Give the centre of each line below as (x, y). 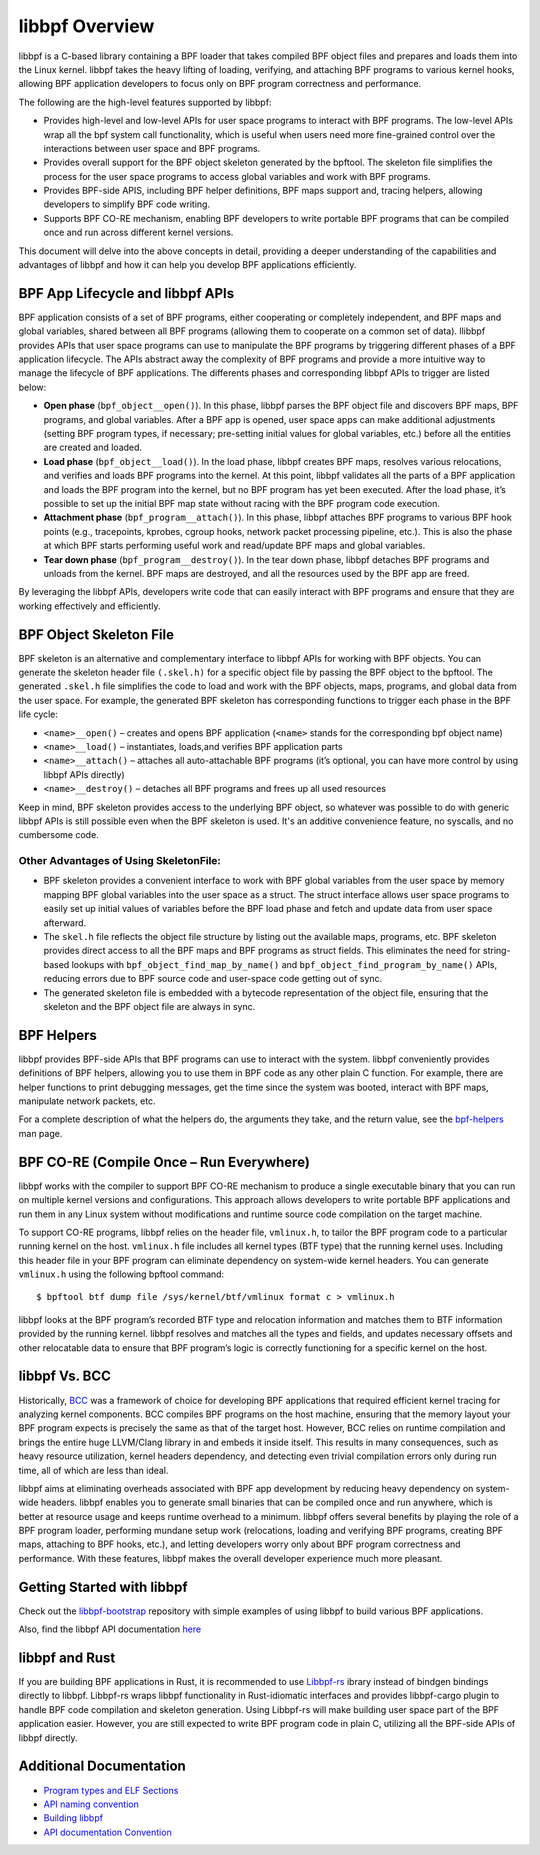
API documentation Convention (107, 1832)
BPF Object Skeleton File (96, 634)
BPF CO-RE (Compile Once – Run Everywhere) (164, 1161)
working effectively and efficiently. (89, 606)
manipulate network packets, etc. (87, 1101)
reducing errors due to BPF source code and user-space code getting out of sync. (213, 979)
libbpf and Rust (67, 1657)
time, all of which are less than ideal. (93, 1470)
